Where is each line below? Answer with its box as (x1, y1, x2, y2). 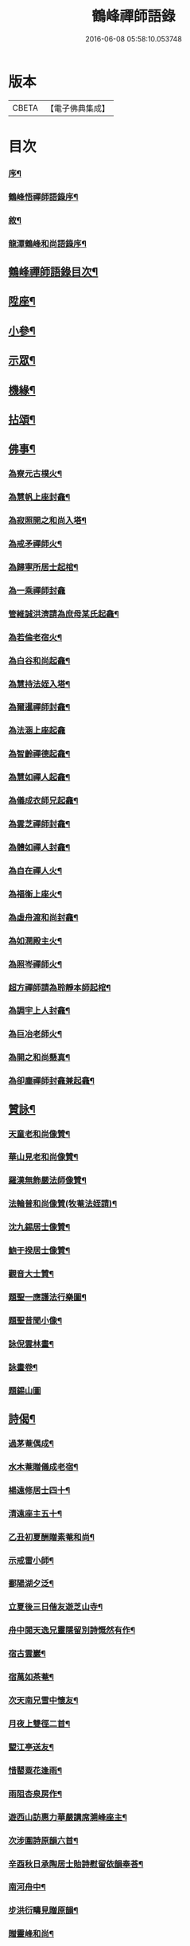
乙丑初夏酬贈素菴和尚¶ (8, 1531, 95, 1542)
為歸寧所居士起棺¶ (8, 561, 79, 572)
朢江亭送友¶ (8, 1741, 54, 1753)
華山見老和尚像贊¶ (8, 1151, 79, 1163)
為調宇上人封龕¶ (8, 1005, 71, 1016)
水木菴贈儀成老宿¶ (8, 1461, 79, 1472)
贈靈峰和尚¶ (8, 1928, 54, 1940)
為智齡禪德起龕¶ (8, 748, 71, 760)
